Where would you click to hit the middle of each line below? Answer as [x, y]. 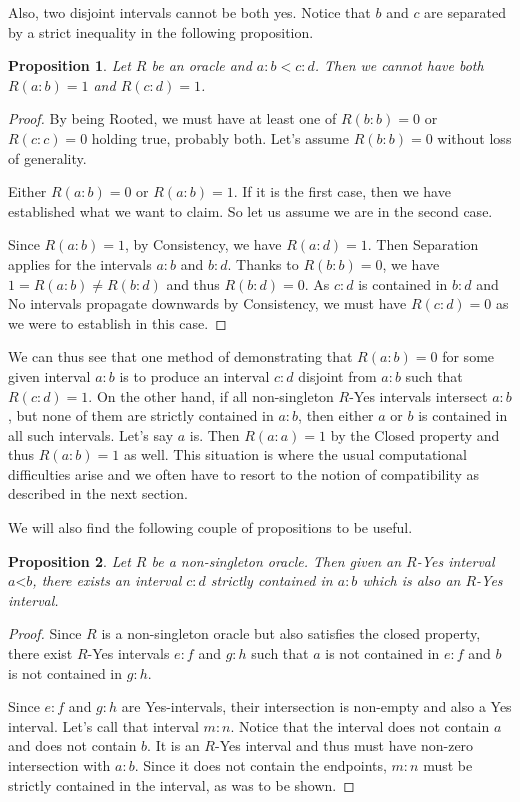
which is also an [411, 580]
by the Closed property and [415, 434]
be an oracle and [201, 65]
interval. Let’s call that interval [103, 725]
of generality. [47, 157]
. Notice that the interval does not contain [360, 725]
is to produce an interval [194, 375]
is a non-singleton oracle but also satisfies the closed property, [291, 633]
